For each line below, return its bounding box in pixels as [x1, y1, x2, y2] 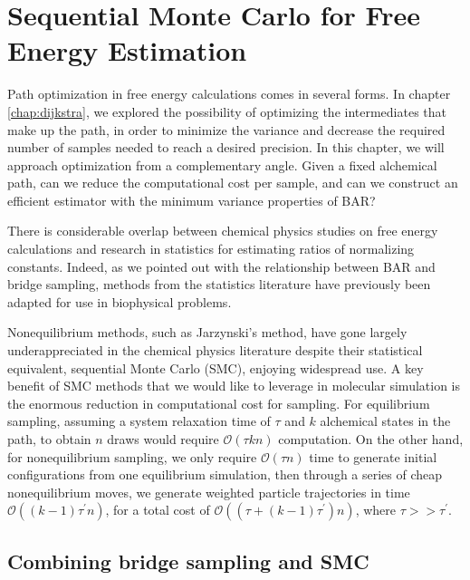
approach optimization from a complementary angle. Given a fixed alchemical [7, 155, 437, 174]
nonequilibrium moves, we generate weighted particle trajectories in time [7, 482, 410, 501]
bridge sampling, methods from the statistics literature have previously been [7, 275, 431, 294]
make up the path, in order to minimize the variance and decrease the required [7, 120, 446, 139]
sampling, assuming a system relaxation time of [7, 411, 271, 430]
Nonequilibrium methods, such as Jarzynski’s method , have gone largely [7, 323, 408, 342]
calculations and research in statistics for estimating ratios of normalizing [7, 239, 415, 258]
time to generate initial [309, 447, 437, 466]
